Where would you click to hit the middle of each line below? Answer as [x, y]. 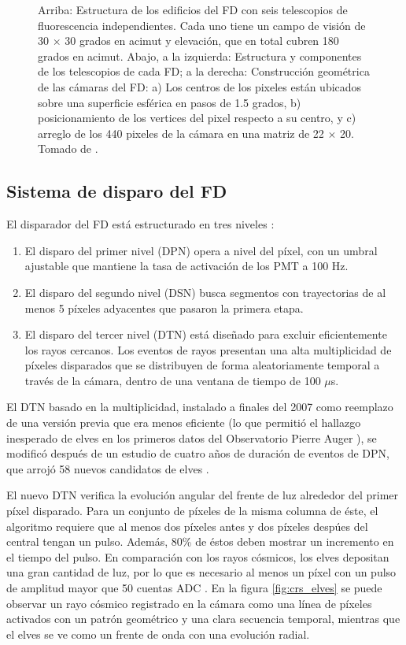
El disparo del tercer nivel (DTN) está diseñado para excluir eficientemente [206, 334]
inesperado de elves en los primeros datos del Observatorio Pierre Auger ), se [192, 437]
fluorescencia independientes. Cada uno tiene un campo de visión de [202, 25]
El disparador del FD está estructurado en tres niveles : [140, 224]
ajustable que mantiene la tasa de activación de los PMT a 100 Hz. [186, 266]
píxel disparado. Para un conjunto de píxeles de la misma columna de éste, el [192, 511]
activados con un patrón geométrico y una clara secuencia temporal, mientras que [203, 619]
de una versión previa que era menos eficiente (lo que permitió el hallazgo [184, 423]
